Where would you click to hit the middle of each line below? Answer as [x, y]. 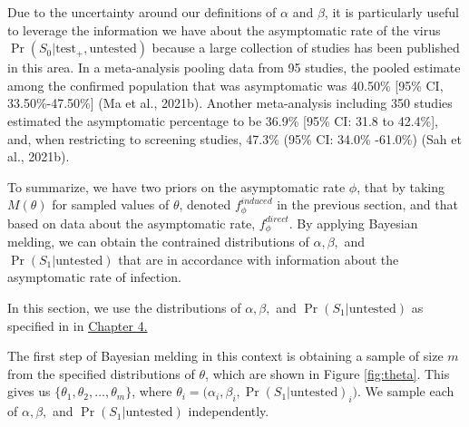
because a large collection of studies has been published [306, 48]
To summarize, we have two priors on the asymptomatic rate [176, 186]
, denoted [205, 204]
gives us [29, 391]
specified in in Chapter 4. [78, 325]
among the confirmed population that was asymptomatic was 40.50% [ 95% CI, [225, 85]
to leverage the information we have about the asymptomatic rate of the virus [224, 29]
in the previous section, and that [367, 204]
